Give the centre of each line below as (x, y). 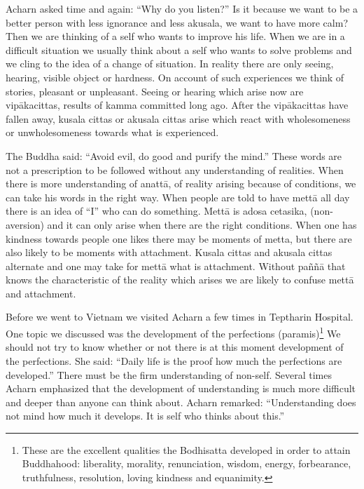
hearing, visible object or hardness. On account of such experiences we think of (175, 77)
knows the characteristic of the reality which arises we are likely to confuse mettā (180, 280)
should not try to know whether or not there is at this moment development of (175, 347)
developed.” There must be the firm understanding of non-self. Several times (169, 374)
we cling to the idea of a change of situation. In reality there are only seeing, (170, 63)
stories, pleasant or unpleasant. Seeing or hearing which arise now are (155, 91)
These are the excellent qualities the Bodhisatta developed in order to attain (186, 449)
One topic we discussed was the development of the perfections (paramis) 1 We (173, 332)
